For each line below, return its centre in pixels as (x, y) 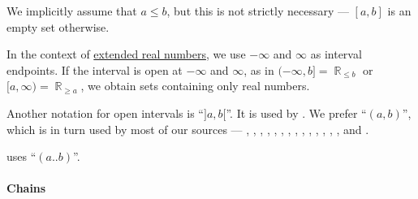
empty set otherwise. (58, 26)
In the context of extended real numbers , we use (126, 54)
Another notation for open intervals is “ (105, 112)
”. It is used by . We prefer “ (296, 112)
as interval (336, 54)
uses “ (22, 156)
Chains (26, 188)
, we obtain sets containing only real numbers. (195, 86)
